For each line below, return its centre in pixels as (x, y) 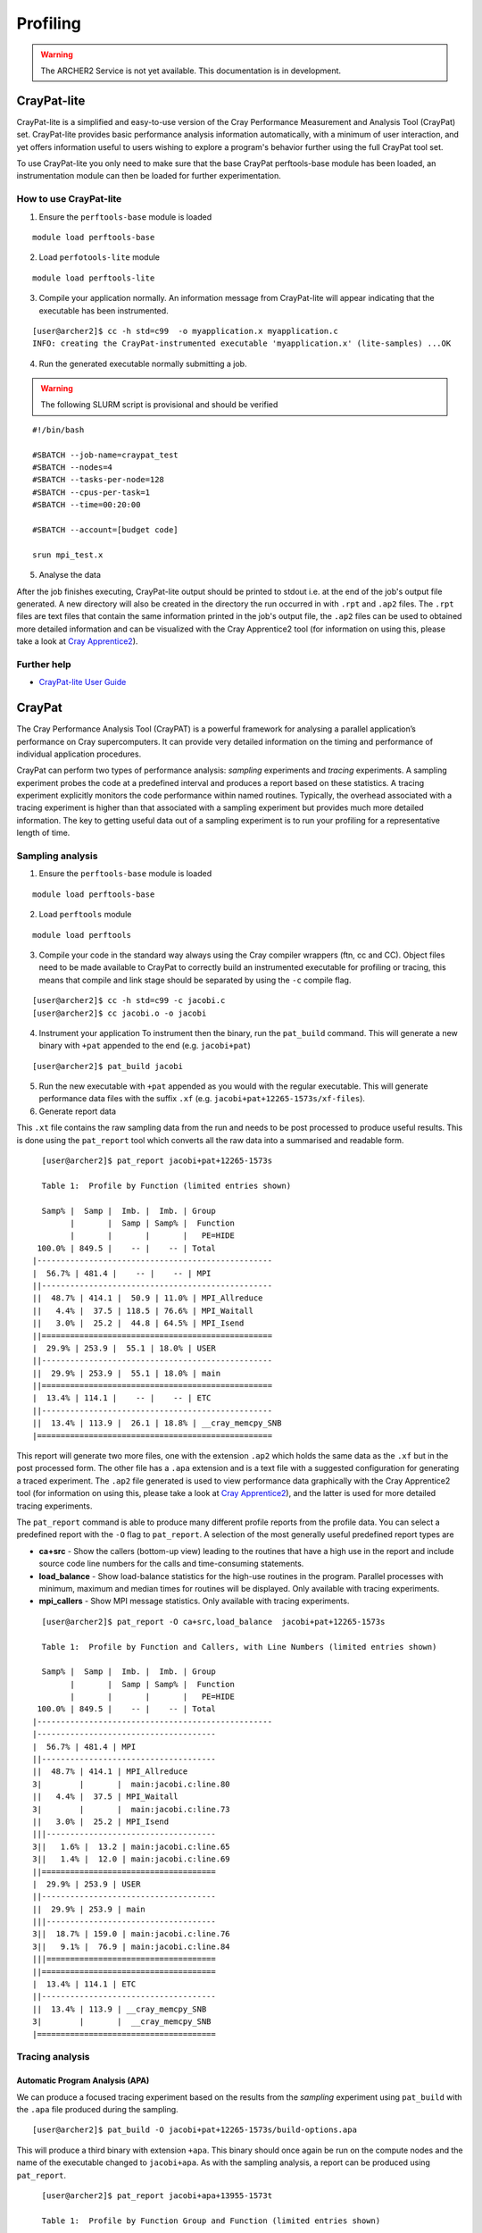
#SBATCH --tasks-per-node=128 (99, 480)
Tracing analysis (53, 2057)
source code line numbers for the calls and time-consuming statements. (171, 1564)
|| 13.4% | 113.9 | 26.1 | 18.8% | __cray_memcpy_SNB (157, 1423)
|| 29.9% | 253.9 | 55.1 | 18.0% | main (127, 1373)
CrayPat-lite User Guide (83, 682)
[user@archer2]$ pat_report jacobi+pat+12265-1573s (157, 1161)
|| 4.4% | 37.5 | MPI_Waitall (105, 1797)
